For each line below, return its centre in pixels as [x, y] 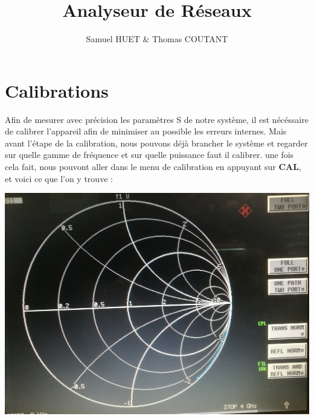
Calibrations [57, 90]
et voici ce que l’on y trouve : [59, 178]
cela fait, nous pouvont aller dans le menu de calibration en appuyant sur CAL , [153, 167]
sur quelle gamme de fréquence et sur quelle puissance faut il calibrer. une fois [149, 155]
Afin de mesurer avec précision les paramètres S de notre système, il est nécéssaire [157, 119]
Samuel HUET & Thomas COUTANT [157, 39]
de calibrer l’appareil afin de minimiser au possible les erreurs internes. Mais [146, 131]
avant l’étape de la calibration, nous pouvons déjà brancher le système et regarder [156, 143]
